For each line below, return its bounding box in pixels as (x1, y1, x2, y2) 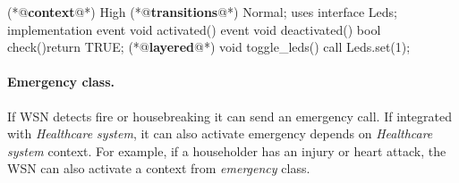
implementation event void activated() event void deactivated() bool (7, 20, 381, 38)
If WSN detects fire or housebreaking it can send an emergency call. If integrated (7, 106, 453, 125)
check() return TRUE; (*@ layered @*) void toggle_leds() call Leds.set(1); (7, 37, 411, 56)
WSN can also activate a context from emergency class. (7, 159, 310, 178)
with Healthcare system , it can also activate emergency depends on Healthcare (7, 124, 433, 143)
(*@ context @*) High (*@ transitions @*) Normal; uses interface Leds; (7, 3, 397, 21)
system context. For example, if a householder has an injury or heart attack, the (7, 141, 446, 160)
